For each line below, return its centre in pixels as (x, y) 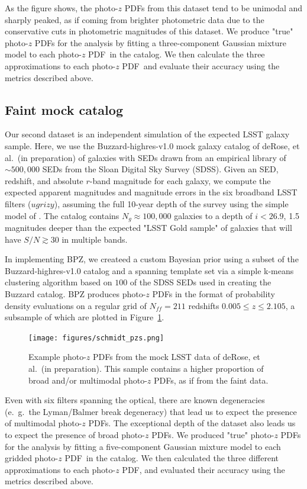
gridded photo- (32, 458)
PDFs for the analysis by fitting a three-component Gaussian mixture (160, 42)
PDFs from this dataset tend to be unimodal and (214, 8)
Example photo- (57, 357)
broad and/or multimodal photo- (88, 380)
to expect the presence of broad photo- (75, 434)
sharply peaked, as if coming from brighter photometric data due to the (135, 19)
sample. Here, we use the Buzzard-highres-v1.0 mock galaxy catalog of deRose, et (152, 145)
